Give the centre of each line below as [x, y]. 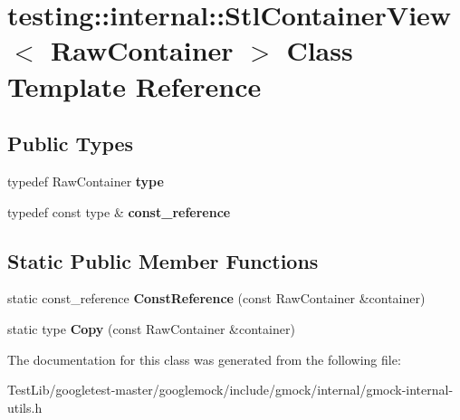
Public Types [71, 143]
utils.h [25, 407]
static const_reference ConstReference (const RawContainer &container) [216, 298]
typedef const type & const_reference [119, 211]
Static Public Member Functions [163, 260]
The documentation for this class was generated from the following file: [204, 359]
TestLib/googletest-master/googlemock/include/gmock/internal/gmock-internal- [230, 390]
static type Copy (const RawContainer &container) [151, 328]
